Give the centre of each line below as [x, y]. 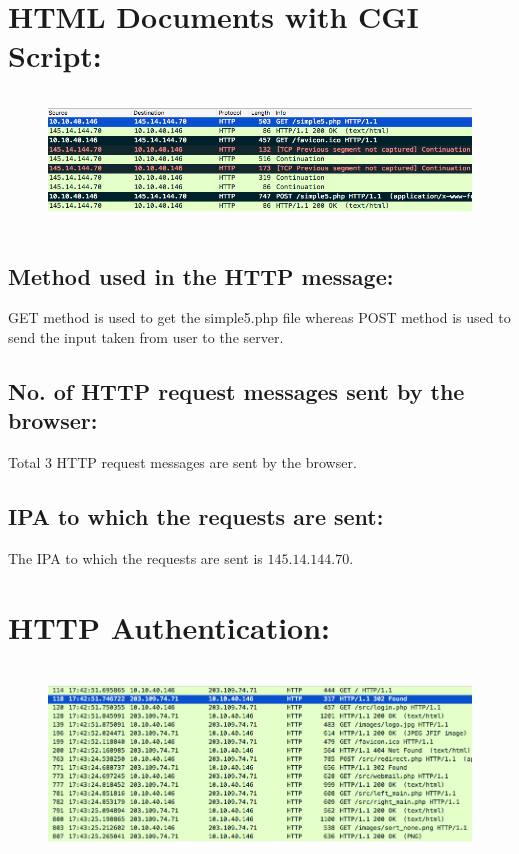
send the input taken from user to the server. [146, 337]
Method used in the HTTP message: [201, 275]
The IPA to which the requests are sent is [135, 558]
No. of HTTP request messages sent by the [236, 391]
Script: [55, 55]
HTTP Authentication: [169, 626]
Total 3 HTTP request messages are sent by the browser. [182, 462]
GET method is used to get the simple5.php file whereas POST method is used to [259, 317]
